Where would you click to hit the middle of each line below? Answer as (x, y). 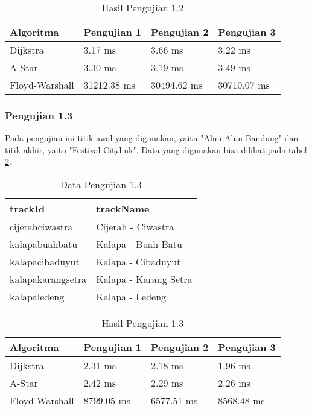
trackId (27, 208)
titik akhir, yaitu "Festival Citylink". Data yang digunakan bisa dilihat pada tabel (156, 149)
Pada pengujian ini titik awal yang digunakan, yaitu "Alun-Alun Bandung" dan (152, 138)
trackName (123, 208)
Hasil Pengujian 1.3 (143, 323)
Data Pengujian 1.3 (101, 184)
